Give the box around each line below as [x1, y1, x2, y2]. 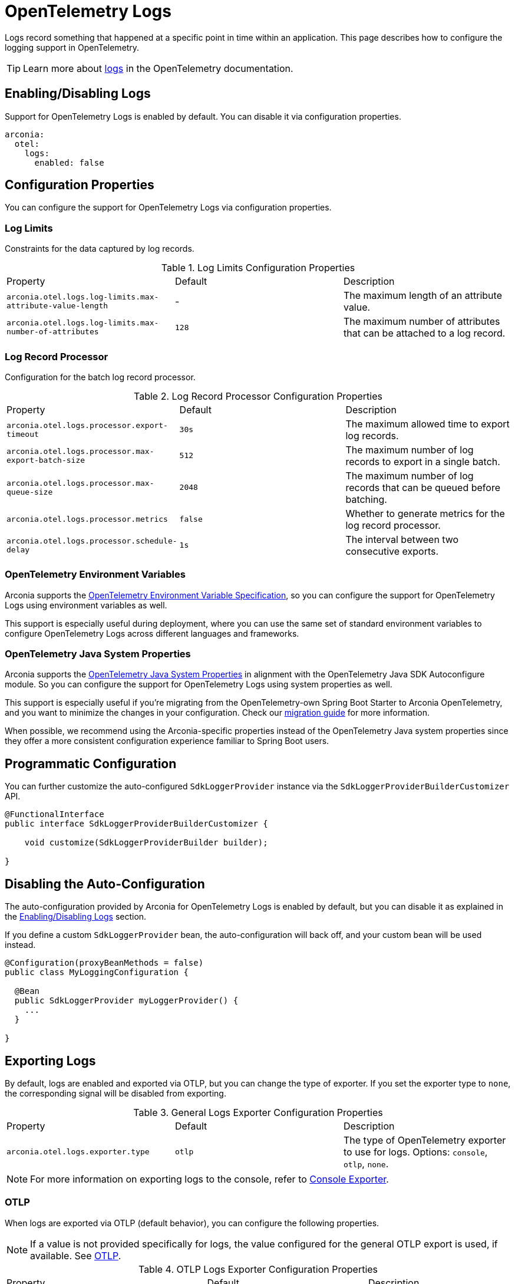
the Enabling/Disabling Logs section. [5, 911, 147, 922]
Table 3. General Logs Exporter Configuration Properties [133, 1106, 383, 1118]
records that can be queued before [345, 481, 500, 493]
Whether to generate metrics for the [345, 507, 505, 519]
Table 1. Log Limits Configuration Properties [161, 262, 355, 274]
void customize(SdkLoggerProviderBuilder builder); [24, 838, 268, 848]
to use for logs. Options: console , [343, 1145, 488, 1158]
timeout [6, 429, 39, 439]
